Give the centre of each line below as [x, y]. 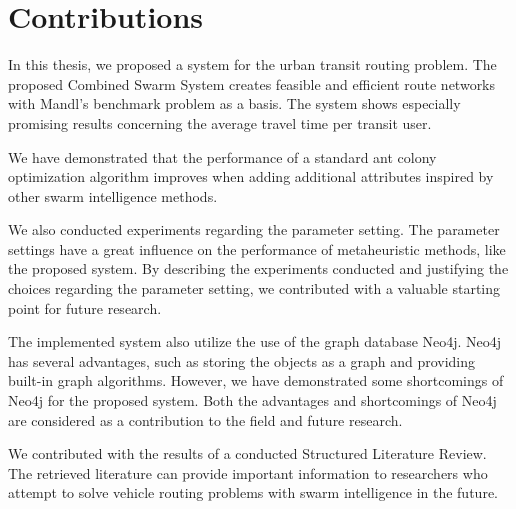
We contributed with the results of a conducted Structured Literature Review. [247, 453]
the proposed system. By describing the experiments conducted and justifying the [258, 268]
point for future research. [85, 307]
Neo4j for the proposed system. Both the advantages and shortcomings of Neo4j [252, 400]
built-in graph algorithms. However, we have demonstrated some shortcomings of [256, 380]
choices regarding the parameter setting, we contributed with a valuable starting [254, 288]
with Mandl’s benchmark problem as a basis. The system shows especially [234, 103]
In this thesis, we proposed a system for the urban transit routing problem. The [252, 64]
